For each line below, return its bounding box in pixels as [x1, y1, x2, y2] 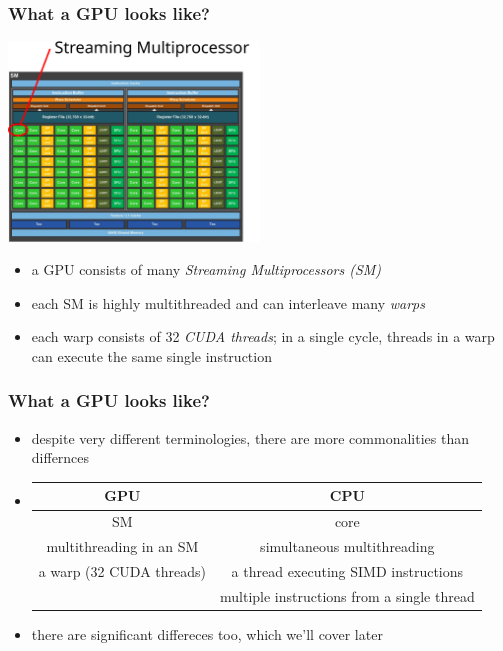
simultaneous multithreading [260, 536, 435, 557]
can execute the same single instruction [31, 345, 272, 366]
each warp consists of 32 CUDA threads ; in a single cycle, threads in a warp [31, 326, 495, 347]
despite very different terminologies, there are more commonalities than [31, 427, 469, 448]
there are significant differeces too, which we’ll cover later [31, 623, 383, 644]
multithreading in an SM [46, 536, 199, 557]
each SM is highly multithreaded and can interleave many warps [31, 292, 425, 313]
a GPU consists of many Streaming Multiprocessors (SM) [31, 259, 382, 280]
